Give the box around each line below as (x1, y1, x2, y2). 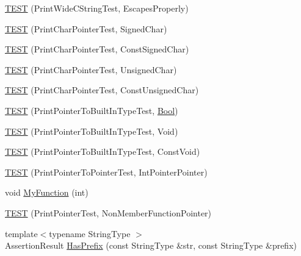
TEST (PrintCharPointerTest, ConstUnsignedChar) (5, 84, 199, 96)
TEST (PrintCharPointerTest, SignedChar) (5, 22, 167, 35)
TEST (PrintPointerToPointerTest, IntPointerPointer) (5, 165, 208, 178)
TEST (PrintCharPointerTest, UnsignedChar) (5, 63, 177, 76)
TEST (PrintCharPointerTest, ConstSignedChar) (5, 43, 189, 55)
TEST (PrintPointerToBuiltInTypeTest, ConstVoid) (5, 145, 200, 158)
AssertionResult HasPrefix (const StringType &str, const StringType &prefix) (5, 239, 297, 252)
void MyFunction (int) (5, 186, 89, 199)
